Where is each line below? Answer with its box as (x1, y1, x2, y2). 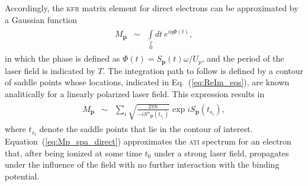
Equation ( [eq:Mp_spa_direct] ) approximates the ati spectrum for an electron (5, 135, 291, 147)
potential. (5, 169, 40, 182)
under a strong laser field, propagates (153, 146, 289, 159)
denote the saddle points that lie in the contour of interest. (39, 123, 253, 135)
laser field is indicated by (5, 64, 95, 76)
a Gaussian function (5, 13, 77, 25)
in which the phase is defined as (5, 52, 120, 65)
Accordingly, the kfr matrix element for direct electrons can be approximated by (5, 2, 299, 14)
